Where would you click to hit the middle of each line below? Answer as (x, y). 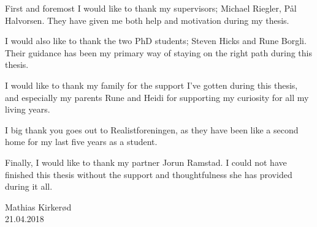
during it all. (29, 186)
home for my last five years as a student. (81, 142)
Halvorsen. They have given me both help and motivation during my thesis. (147, 20)
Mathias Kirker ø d (38, 207)
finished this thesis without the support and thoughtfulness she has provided (149, 174)
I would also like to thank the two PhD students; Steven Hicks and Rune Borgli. (156, 41)
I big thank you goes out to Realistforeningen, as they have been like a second (152, 129)
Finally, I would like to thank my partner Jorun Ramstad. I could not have (146, 162)
